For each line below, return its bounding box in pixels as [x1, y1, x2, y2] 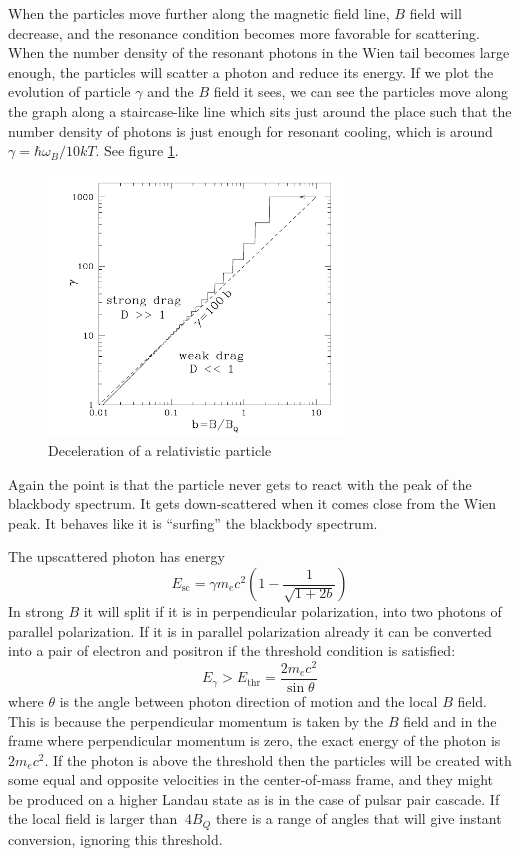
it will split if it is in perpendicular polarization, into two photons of [83, 601, 502, 621]
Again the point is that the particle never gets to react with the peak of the [8, 473, 472, 494]
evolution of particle [8, 81, 131, 102]
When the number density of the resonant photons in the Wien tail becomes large [8, 42, 510, 63]
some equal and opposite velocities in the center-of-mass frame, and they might [8, 769, 493, 790]
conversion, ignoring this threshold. [8, 828, 223, 849]
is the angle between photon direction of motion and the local [59, 690, 438, 711]
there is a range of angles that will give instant [215, 808, 502, 829]
